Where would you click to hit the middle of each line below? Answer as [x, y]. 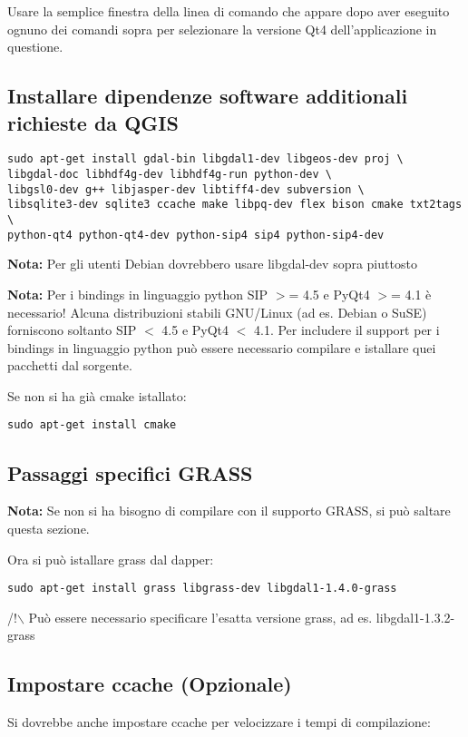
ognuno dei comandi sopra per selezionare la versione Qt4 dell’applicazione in [222, 29]
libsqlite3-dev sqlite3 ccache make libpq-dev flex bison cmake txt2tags [235, 205]
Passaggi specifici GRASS [130, 472]
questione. [35, 47]
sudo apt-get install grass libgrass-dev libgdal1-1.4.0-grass [202, 589]
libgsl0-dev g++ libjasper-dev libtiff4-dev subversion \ [186, 189]
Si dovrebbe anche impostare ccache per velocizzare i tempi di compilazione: [219, 722]
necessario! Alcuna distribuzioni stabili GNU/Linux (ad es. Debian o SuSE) [217, 312]
